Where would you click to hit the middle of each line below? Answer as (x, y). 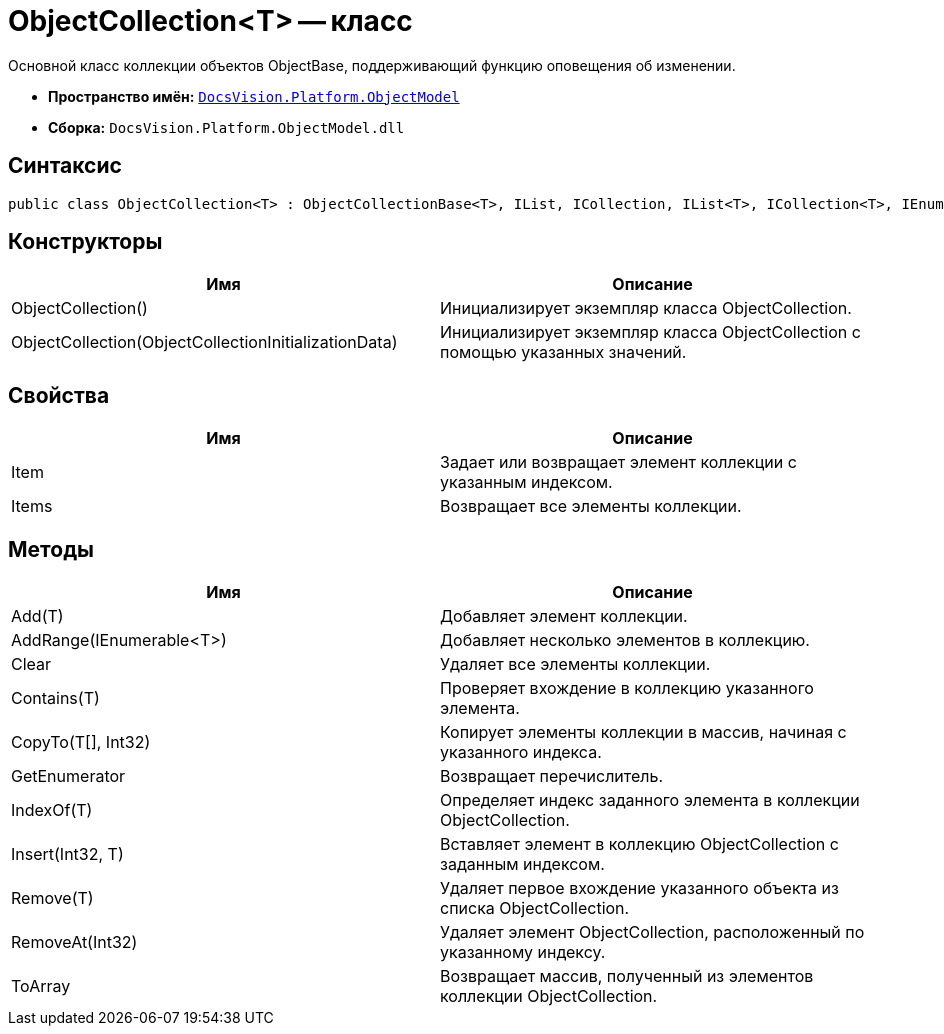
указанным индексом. (526, 482)
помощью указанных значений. (563, 352)
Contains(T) (55, 698)
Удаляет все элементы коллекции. (575, 664)
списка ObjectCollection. (535, 908)
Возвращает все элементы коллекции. (591, 506)
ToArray (41, 986)
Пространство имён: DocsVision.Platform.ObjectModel (254, 96)
